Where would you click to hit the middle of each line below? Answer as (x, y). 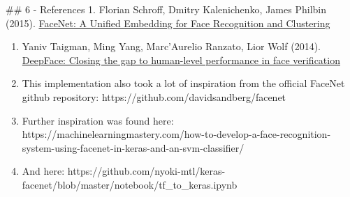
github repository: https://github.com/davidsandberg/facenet (154, 96)
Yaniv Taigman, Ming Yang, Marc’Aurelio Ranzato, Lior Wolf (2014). (171, 46)
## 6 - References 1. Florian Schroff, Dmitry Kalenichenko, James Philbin (166, 9)
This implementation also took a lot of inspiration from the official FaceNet (183, 83)
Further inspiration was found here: (98, 120)
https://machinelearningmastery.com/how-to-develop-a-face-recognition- (176, 134)
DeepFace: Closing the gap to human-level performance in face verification (181, 60)
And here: (43, 171)
